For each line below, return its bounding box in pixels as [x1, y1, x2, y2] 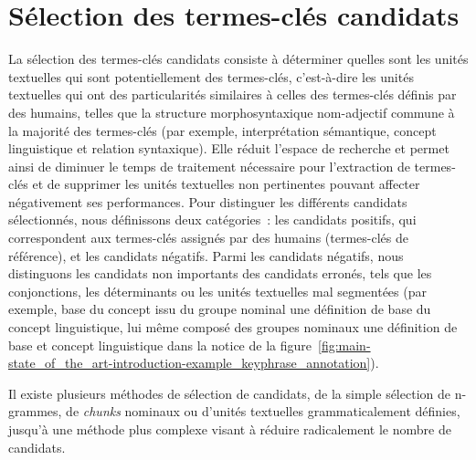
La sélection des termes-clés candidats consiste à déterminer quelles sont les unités [8, 49, 469, 68]
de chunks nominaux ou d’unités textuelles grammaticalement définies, [66, 402, 460, 421]
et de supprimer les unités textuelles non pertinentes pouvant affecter [32, 174, 420, 193]
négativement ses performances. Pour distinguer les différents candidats [8, 192, 407, 211]
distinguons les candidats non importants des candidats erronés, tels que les [8, 264, 432, 283]
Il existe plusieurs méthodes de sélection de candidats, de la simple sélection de [8, 383, 450, 402]
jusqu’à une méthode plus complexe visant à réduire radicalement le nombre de [8, 420, 451, 438]
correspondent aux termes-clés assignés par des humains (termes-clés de [8, 228, 408, 247]
